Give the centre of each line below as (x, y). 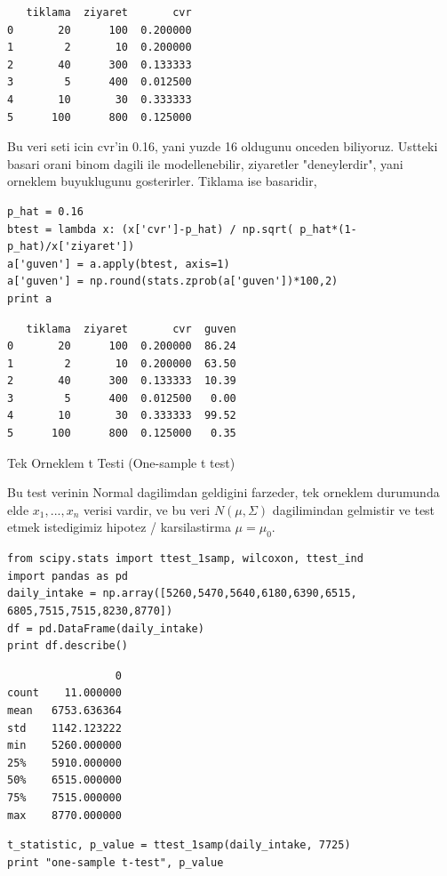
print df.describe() (68, 646)
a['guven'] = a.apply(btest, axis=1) (119, 264)
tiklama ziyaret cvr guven (131, 329)
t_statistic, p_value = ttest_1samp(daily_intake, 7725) (179, 845)
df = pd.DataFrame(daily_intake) (106, 628)
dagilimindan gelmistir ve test (354, 509)
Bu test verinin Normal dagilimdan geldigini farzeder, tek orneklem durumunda (223, 492)
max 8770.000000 (64, 815)
